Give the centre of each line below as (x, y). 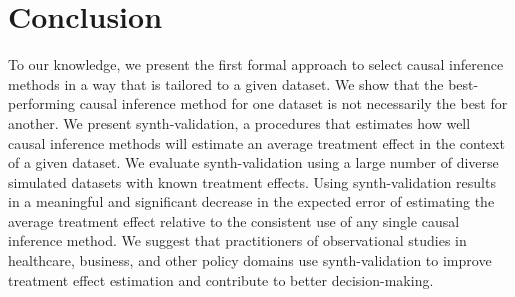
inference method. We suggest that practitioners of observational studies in (237, 240)
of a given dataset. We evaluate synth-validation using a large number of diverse (253, 162)
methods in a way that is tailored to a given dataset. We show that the (226, 83)
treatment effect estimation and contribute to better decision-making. (221, 279)
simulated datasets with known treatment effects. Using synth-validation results (252, 181)
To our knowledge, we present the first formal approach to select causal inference (256, 64)
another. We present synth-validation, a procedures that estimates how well (239, 122)
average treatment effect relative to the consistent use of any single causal (234, 220)
